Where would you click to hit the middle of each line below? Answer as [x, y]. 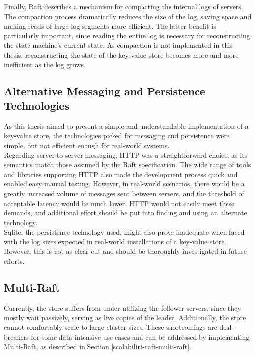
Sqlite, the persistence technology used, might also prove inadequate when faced [124, 232]
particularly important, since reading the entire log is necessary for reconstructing [127, 35]
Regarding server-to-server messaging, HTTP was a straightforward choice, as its [126, 155]
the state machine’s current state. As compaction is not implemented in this [118, 45]
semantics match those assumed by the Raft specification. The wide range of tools [127, 164]
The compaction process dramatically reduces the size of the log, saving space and [128, 16]
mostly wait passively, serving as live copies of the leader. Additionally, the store [125, 317]
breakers [16, 337]
